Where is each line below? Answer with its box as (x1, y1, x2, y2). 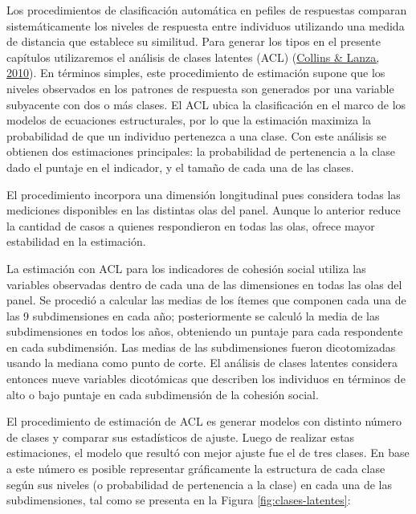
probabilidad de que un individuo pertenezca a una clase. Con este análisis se (6, 127, 386, 144)
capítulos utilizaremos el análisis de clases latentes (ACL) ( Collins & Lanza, (6, 48, 380, 65)
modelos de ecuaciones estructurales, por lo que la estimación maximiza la (6, 112, 371, 128)
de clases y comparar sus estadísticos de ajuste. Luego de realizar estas (6, 428, 355, 445)
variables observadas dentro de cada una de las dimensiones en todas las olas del (6, 275, 402, 292)
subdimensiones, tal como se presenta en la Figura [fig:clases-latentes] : (6, 492, 351, 508)
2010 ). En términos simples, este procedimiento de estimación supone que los (6, 64, 385, 81)
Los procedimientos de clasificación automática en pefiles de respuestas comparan (6, 2, 407, 18)
